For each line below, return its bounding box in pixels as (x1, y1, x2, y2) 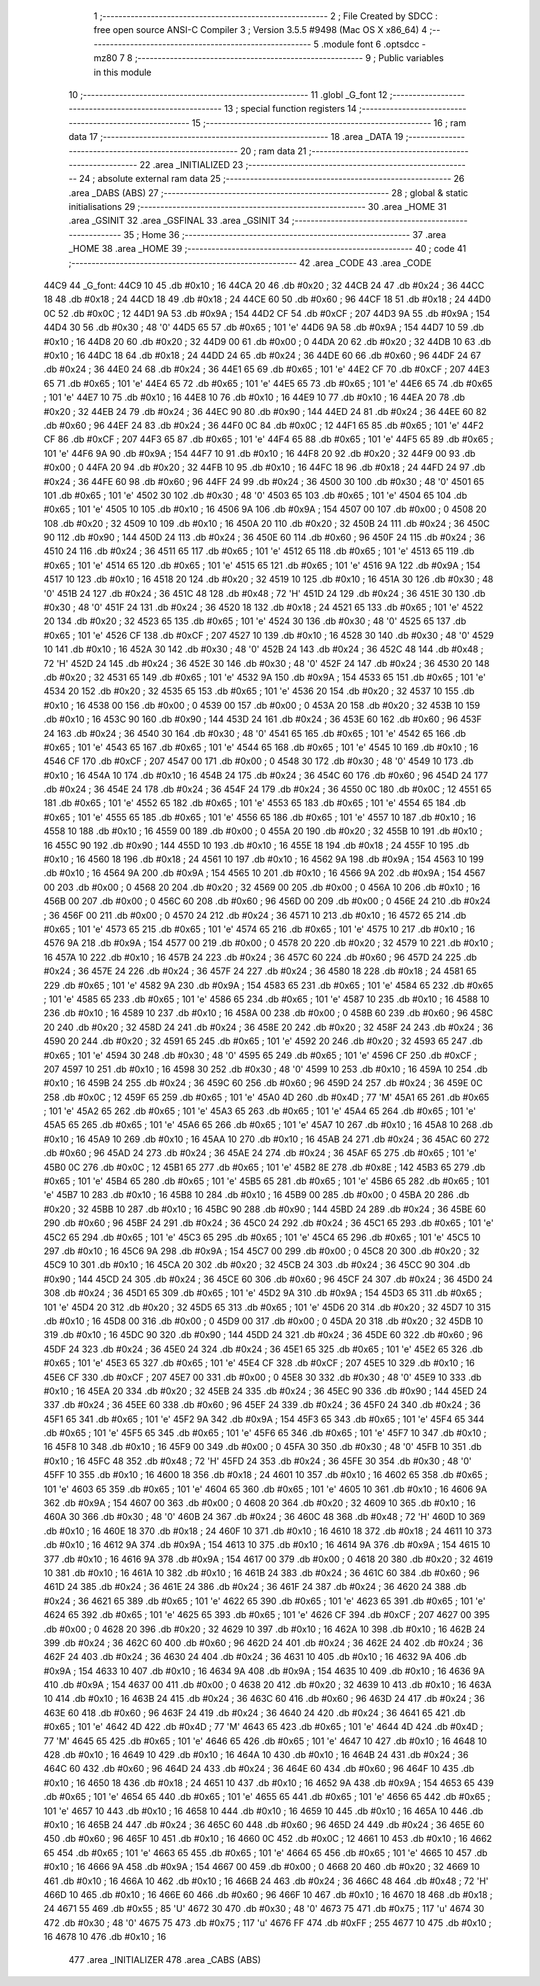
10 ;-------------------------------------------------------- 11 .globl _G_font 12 (68, 88, 388, 100)
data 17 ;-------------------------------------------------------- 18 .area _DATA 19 (68, 131, 404, 143)
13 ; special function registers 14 (223, 103, 357, 115)
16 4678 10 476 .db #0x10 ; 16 (43, 1931, 167, 1943)
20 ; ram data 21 (240, 145, 307, 157)
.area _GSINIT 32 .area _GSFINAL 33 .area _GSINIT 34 (68, 215, 290, 227)
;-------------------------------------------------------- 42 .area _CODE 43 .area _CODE (68, 256, 432, 269)
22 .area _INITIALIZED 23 (139, 158, 244, 170)
